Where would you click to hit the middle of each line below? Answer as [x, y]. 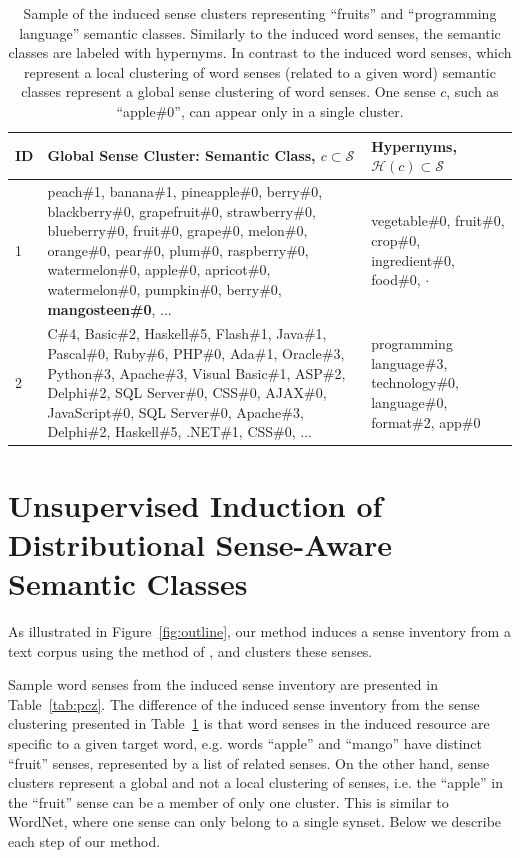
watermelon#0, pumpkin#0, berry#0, [164, 288]
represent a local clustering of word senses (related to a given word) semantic [260, 71]
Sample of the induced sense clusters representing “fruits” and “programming [260, 13]
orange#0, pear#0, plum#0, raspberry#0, [178, 249]
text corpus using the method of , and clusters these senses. [190, 650]
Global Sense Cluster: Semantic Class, [181, 155]
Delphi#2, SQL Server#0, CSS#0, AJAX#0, [187, 392]
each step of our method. [84, 840]
